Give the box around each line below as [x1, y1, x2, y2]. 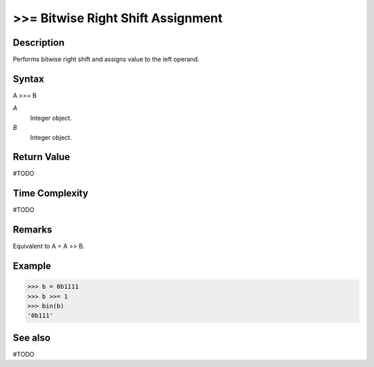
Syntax [12, 73, 44, 84]
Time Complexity [12, 188, 89, 199]
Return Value [12, 151, 71, 163]
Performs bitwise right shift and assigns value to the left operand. [12, 55, 200, 64]
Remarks [12, 224, 53, 235]
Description [12, 37, 65, 48]
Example [12, 260, 51, 272]
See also [12, 332, 51, 343]
